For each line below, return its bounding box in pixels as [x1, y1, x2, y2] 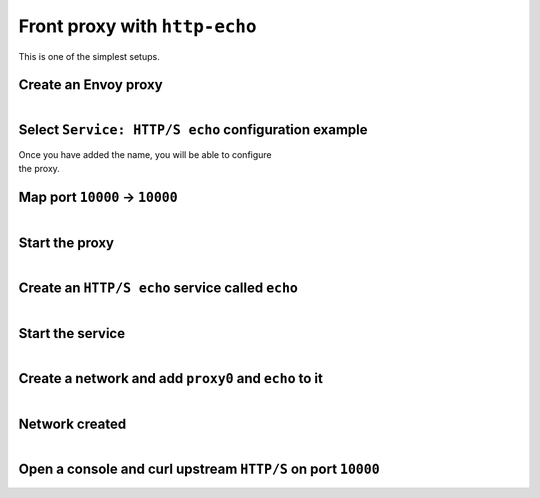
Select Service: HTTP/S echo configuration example [18, 121, 368, 139]
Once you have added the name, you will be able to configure [18, 148, 272, 160]
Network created [18, 416, 127, 433]
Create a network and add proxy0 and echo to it [18, 370, 324, 387]
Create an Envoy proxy [18, 76, 164, 94]
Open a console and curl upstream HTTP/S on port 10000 [18, 461, 380, 478]
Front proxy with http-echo [18, 15, 257, 37]
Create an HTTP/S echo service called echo [18, 279, 299, 296]
